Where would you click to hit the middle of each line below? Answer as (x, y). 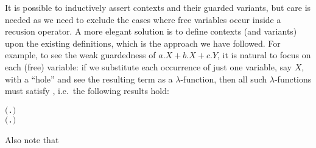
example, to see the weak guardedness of (80, 55)
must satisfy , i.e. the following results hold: (87, 91)
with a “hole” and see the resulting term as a (89, 79)
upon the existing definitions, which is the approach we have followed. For (143, 43)
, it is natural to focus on (264, 55)
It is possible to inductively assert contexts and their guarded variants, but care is (158, 7)
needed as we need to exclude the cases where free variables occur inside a (143, 19)
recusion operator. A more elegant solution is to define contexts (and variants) (151, 31)
